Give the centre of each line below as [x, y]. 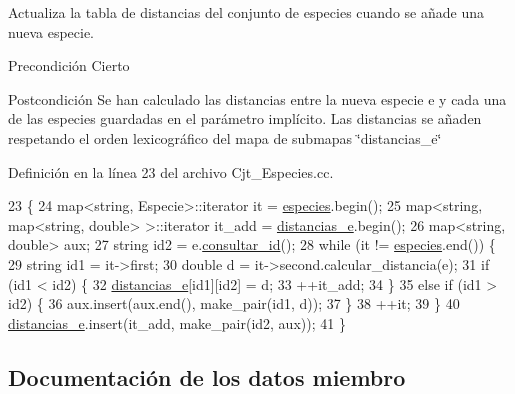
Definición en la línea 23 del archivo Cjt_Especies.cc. [171, 171]
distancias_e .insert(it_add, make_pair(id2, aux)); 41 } [177, 322]
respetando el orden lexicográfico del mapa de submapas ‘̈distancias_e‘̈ [225, 137]
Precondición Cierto [69, 65]
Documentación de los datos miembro [207, 376]
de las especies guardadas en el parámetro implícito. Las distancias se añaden [245, 118]
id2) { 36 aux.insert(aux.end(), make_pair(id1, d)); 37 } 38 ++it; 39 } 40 [234, 303]
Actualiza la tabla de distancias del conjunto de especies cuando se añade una [246, 12]
